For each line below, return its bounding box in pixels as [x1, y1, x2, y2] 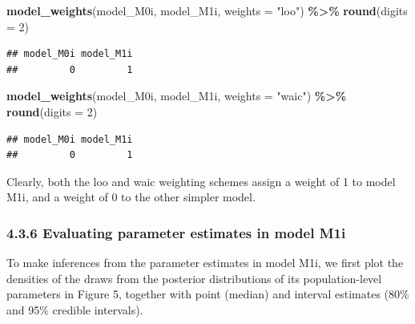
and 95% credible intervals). [6, 301, 143, 318]
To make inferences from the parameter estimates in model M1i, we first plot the [6, 254, 404, 271]
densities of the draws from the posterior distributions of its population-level [6, 269, 382, 286]
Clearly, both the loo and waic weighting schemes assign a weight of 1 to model [6, 172, 396, 189]
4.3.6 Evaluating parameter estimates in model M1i [6, 222, 346, 242]
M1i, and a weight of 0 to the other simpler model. [6, 188, 256, 205]
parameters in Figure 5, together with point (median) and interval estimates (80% [6, 286, 409, 302]
